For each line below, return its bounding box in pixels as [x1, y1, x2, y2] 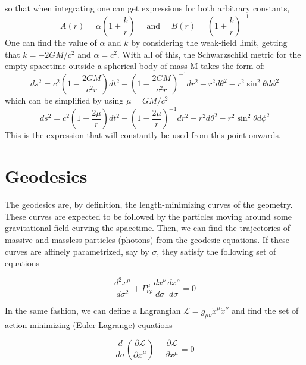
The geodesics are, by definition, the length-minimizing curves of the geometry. [5, 198, 293, 211]
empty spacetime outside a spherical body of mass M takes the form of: [5, 60, 266, 72]
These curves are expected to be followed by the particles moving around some [5, 210, 292, 222]
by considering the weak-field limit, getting [131, 36, 288, 49]
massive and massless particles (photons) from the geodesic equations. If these [5, 233, 290, 245]
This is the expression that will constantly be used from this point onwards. [5, 129, 281, 141]
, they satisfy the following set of [157, 245, 276, 257]
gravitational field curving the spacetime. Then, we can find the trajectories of [5, 222, 291, 234]
